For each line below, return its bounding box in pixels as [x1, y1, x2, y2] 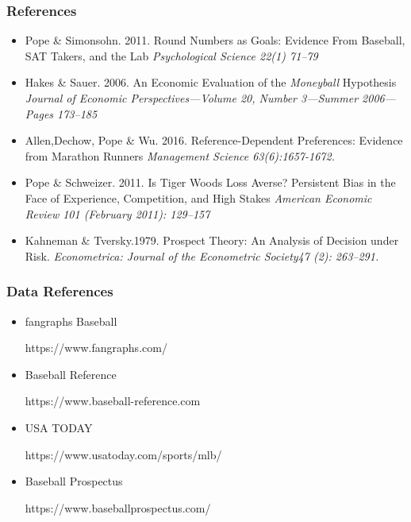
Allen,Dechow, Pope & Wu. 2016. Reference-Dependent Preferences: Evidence [25, 132, 403, 149]
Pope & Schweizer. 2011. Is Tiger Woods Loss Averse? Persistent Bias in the [25, 174, 396, 191]
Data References [6, 281, 113, 301]
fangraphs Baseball [25, 312, 117, 329]
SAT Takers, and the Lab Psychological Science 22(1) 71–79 [25, 47, 318, 64]
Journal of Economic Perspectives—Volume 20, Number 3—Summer [25, 90, 359, 106]
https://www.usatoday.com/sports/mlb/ [25, 446, 222, 462]
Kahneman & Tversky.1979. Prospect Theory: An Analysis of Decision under [25, 232, 399, 249]
